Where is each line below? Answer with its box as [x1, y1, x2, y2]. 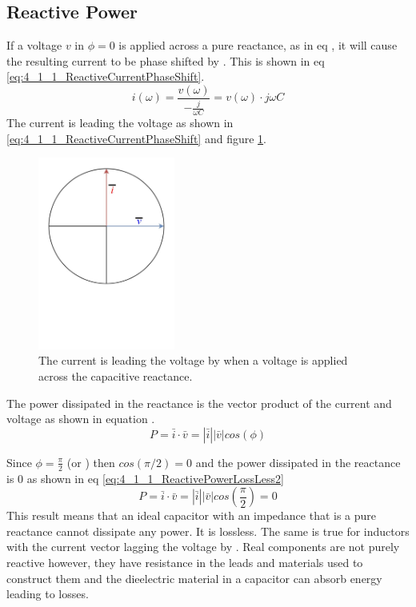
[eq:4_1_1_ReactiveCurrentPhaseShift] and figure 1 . [6, 130, 266, 146]
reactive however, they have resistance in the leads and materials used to [6, 554, 363, 571]
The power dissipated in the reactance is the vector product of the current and [6, 394, 392, 411]
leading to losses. [6, 585, 89, 602]
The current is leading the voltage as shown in [6, 114, 234, 131]
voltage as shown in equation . [6, 410, 155, 427]
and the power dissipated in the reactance [195, 453, 401, 470]
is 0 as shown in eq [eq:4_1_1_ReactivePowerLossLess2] [6, 469, 285, 486]
